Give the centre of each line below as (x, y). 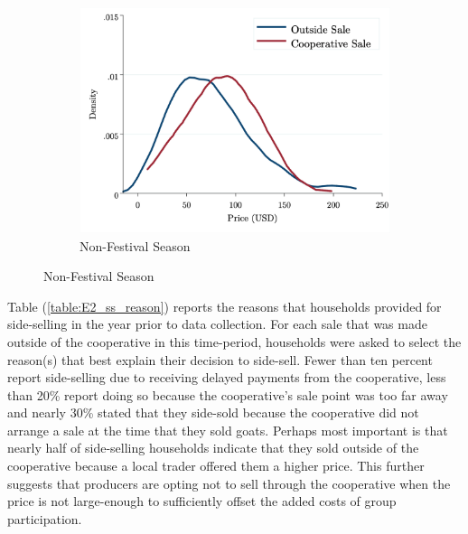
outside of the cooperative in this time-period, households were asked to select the (234, 341)
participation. (45, 518)
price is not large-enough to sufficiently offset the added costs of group (202, 501)
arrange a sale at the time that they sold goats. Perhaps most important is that (228, 430)
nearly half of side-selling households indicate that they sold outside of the (213, 448)
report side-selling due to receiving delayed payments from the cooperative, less (227, 377)
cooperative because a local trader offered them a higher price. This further (216, 466)
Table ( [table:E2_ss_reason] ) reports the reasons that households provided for (225, 306)
